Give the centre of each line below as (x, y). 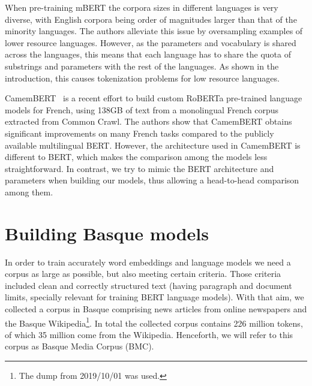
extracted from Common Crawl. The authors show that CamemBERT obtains (148, 121)
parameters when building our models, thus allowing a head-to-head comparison (152, 180)
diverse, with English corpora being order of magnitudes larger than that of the (151, 19)
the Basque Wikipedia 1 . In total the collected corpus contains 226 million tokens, (154, 322)
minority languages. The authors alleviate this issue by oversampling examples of (154, 31)
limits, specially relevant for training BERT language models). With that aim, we (154, 297)
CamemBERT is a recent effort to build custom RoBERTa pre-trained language (154, 98)
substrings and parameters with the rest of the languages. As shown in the (142, 66)
